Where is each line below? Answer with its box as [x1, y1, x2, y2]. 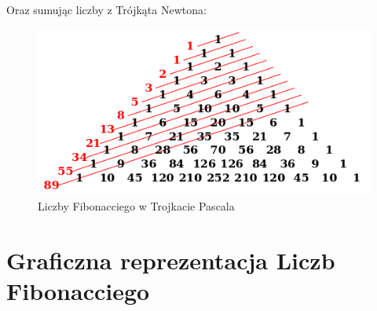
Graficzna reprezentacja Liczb [6, 243, 335, 276]
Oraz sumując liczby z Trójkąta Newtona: [6, 2, 207, 17]
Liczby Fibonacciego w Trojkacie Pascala [38, 198, 235, 214]
